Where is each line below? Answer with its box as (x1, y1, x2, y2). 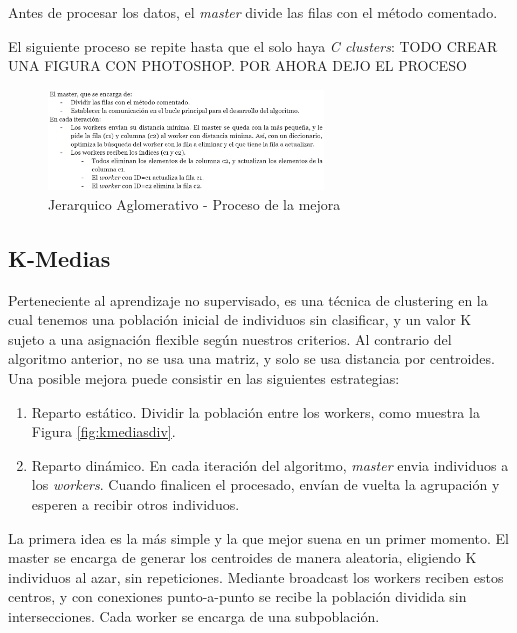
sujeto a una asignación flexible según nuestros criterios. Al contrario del (8, 328, 452, 349)
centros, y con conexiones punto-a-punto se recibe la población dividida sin (8, 586, 467, 607)
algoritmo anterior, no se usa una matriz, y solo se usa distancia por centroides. (8, 348, 495, 369)
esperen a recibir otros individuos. (31, 494, 240, 514)
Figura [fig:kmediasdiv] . (31, 421, 176, 442)
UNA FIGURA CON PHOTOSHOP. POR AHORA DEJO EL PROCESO (8, 55, 467, 76)
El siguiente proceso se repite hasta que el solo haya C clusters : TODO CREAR (8, 35, 498, 56)
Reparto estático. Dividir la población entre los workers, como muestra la (31, 401, 480, 422)
